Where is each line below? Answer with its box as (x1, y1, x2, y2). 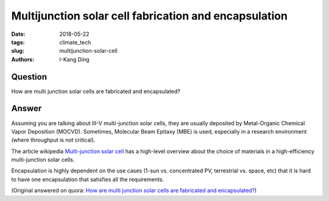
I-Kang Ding (59, 55, 90, 63)
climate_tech (59, 38, 91, 46)
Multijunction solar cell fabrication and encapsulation (11, 9, 288, 22)
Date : (11, 30, 26, 38)
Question (11, 72, 47, 82)
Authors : (11, 55, 35, 63)
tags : (11, 38, 25, 46)
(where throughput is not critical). (11, 137, 96, 144)
